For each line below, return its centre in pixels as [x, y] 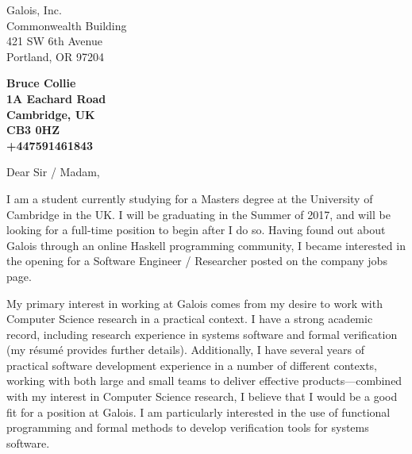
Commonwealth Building [67, 25]
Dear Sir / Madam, [53, 172]
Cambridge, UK [51, 114]
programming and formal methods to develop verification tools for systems [188, 427]
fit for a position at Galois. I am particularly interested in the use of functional [198, 412]
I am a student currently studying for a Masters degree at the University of [190, 198]
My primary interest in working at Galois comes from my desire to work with [194, 303]
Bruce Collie [41, 83]
